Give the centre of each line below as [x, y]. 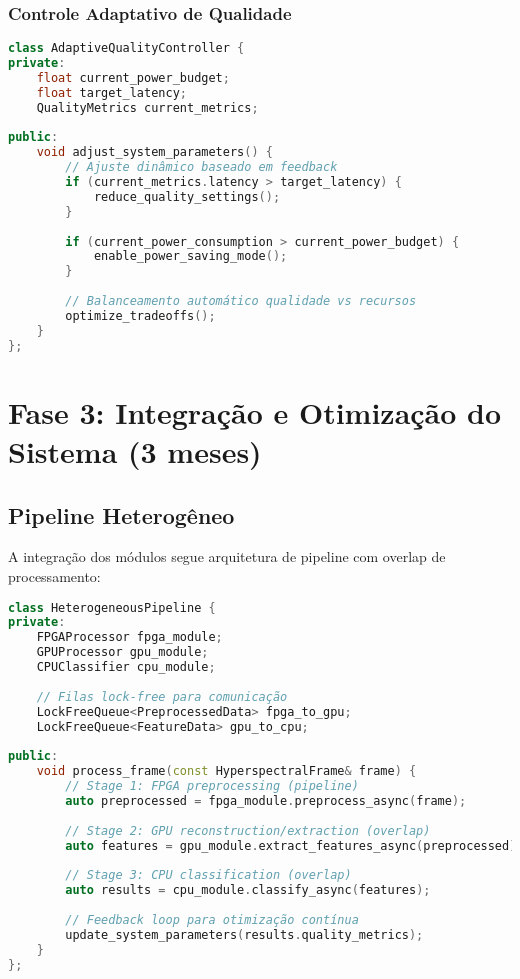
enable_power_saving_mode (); [190, 256]
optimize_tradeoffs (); [140, 315]
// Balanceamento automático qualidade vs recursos [241, 301]
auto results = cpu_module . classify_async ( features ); [248, 890]
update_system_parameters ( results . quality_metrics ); [244, 934]
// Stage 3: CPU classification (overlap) [208, 875]
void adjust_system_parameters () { [154, 152]
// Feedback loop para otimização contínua [212, 919]
